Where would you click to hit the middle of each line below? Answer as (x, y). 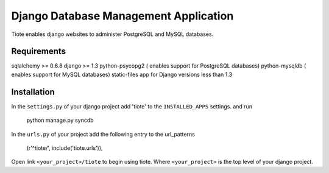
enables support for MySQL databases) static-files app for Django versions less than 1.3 (122, 74)
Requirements (39, 51)
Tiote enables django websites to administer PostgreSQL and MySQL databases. (112, 34)
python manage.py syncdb (60, 120)
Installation (33, 92)
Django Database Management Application (122, 16)
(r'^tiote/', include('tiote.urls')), (65, 148)
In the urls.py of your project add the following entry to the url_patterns (103, 134)
